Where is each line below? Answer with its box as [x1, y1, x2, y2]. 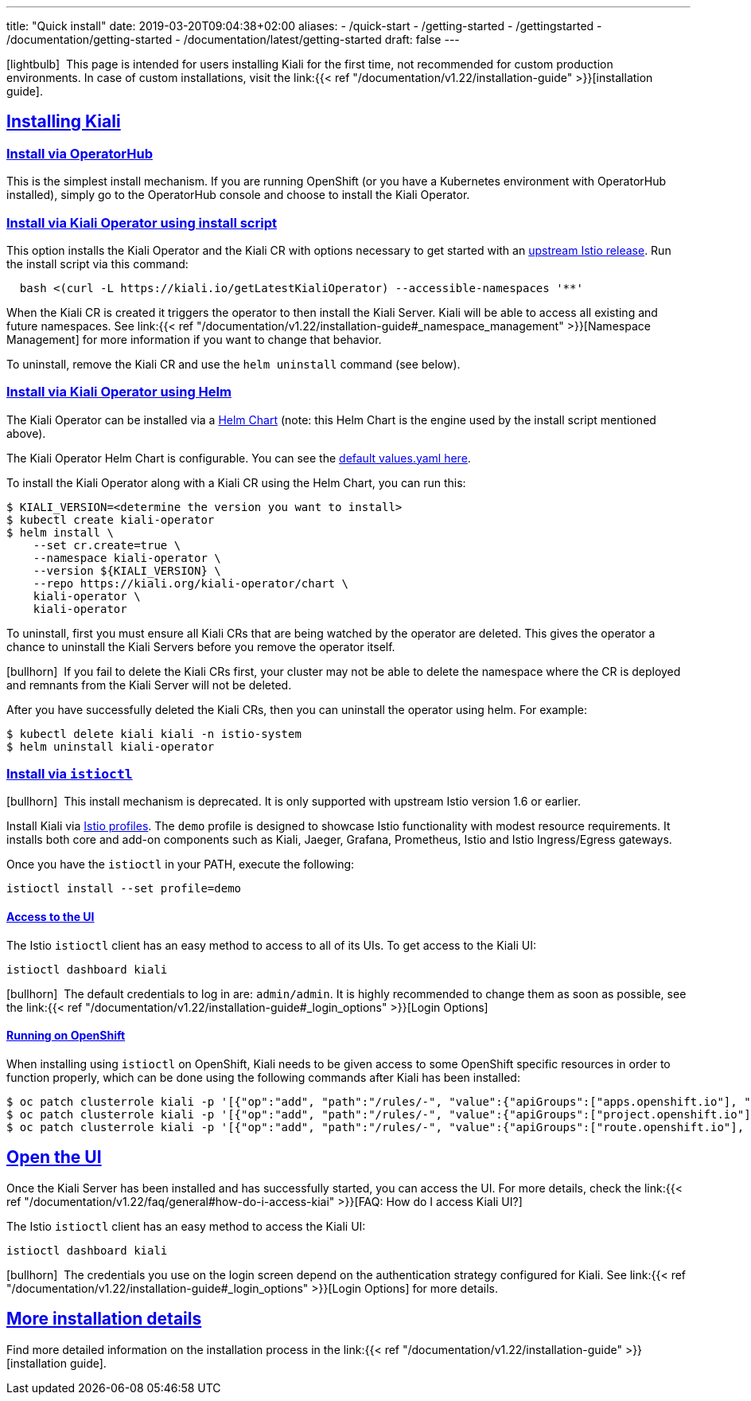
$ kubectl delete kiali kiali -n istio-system [6, 727, 302, 740]
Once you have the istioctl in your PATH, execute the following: [6, 857, 355, 872]
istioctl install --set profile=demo [6, 882, 242, 896]
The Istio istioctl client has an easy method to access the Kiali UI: [6, 1219, 366, 1233]
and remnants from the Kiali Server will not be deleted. [6, 677, 292, 692]
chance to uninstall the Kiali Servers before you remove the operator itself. [6, 639, 395, 654]
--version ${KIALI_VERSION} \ [33, 564, 221, 577]
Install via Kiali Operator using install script [6, 214, 277, 231]
